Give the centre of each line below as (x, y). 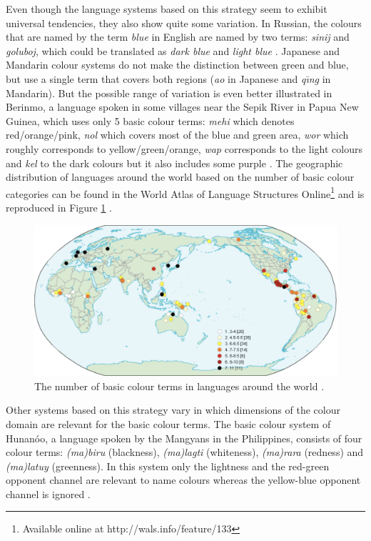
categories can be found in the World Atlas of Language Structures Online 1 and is (185, 192)
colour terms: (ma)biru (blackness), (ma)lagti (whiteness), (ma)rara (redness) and (185, 452)
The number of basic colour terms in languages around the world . (179, 386)
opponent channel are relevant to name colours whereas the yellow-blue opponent (183, 480)
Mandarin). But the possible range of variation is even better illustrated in (169, 93)
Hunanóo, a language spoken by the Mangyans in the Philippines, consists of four (184, 438)
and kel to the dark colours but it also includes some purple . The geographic (174, 163)
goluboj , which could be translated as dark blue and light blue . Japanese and (173, 50)
